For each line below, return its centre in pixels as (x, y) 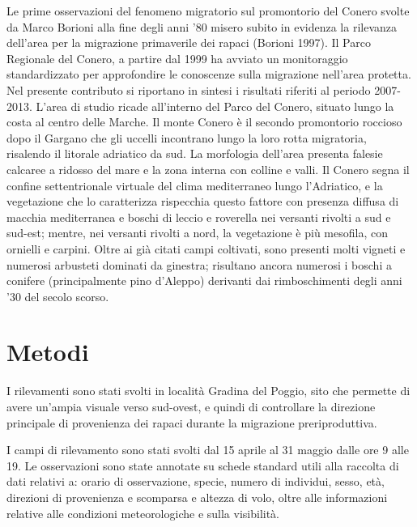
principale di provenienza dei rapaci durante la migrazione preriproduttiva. (192, 422)
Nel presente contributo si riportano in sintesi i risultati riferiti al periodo (189, 89)
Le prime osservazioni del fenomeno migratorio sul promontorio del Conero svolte (208, 11)
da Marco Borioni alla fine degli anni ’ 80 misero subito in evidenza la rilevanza (202, 26)
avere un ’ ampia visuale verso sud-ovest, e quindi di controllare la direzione (191, 406)
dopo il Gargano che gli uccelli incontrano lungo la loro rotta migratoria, (187, 137)
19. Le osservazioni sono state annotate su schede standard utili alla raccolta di (203, 465)
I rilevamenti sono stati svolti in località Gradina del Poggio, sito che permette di (208, 391)
